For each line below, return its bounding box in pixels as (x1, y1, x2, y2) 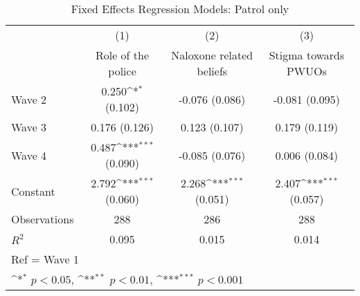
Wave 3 (11, 119, 47, 135)
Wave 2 (11, 91, 47, 107)
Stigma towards (269, 47, 345, 63)
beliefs (197, 63, 228, 79)
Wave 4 (11, 147, 47, 163)
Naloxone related (171, 47, 253, 63)
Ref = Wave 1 (11, 251, 79, 267)
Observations (11, 211, 74, 227)
